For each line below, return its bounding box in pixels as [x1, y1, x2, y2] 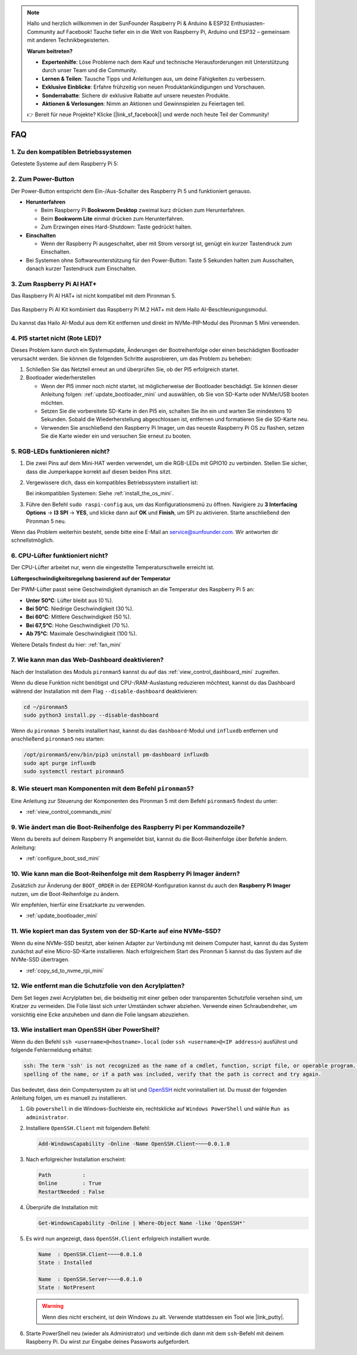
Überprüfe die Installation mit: [26, 1203, 99, 1211]
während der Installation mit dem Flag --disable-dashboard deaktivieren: [11, 688, 198, 695]
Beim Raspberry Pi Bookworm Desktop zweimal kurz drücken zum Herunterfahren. [40, 207, 245, 214]
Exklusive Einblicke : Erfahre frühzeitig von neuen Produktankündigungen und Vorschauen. [42, 83, 266, 90]
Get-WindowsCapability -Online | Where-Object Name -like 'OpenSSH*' [38, 1219, 246, 1226]
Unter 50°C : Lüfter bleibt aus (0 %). [26, 597, 114, 604]
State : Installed [38, 1259, 92, 1266]
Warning [42, 1303, 64, 1310]
